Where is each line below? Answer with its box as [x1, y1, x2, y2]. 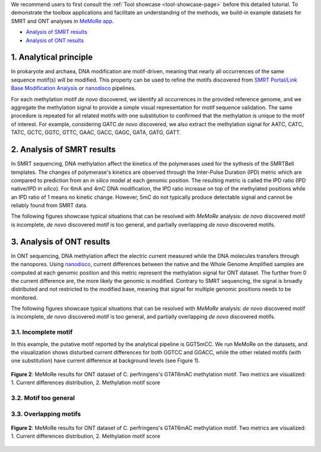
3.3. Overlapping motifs [11, 410, 81, 418]
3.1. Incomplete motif [11, 328, 73, 336]
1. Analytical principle [11, 52, 93, 63]
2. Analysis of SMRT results [11, 145, 116, 155]
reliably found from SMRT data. [11, 202, 88, 209]
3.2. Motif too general [11, 394, 75, 402]
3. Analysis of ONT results [11, 236, 111, 247]
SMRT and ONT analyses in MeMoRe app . [11, 17, 114, 24]
